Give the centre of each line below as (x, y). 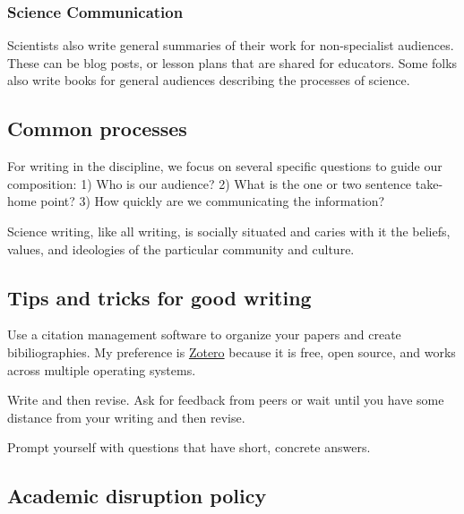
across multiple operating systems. (102, 369)
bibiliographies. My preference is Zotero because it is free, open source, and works (232, 351)
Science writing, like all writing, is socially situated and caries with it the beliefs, (229, 231)
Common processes (97, 128)
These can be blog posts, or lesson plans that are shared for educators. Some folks (232, 62)
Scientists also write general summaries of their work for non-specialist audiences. (231, 45)
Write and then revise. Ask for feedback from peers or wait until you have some (226, 400)
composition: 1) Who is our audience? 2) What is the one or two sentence (210, 183)
